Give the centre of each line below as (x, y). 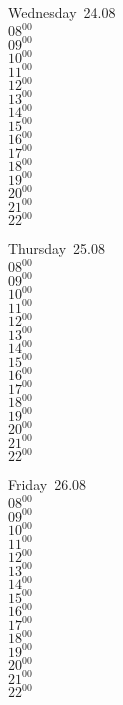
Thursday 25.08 (56, 248)
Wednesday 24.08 (62, 12)
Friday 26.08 (47, 484)
